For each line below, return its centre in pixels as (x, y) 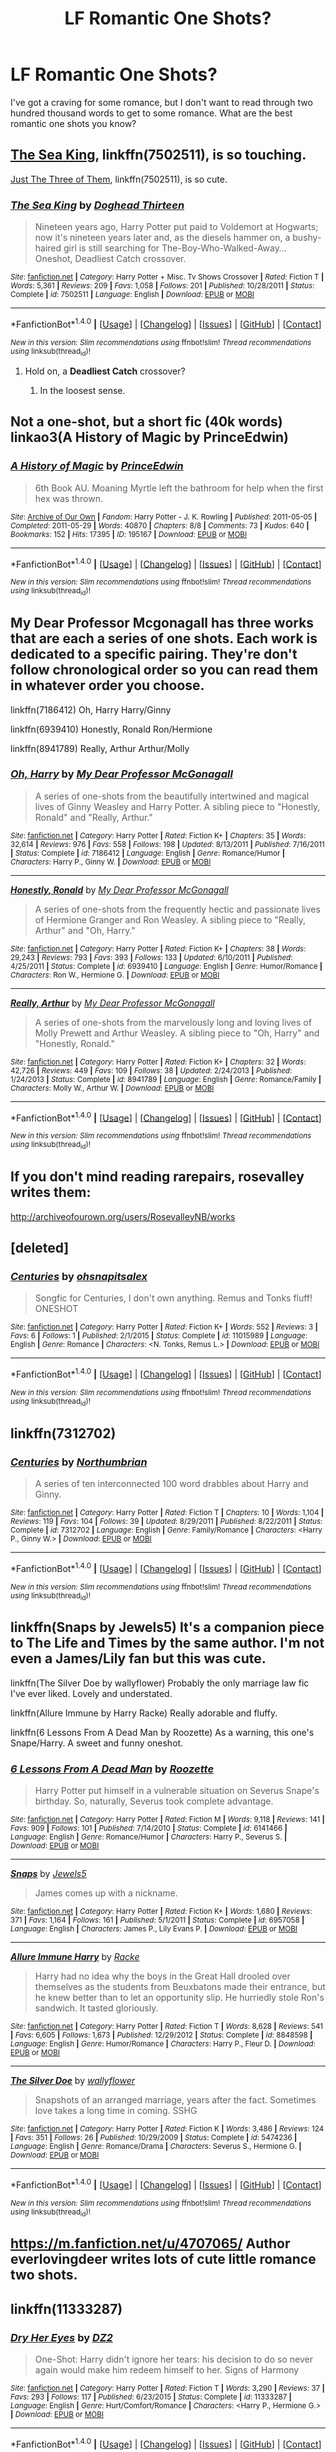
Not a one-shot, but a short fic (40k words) (146, 422)
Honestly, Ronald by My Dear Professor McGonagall (119, 889)
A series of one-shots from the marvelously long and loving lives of (173, 1022)
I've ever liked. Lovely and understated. (91, 1693)
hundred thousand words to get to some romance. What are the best (151, 113)
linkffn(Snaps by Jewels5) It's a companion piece (167, 1627)
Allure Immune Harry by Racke (75, 1957)
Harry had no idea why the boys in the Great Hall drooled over (162, 1976)
